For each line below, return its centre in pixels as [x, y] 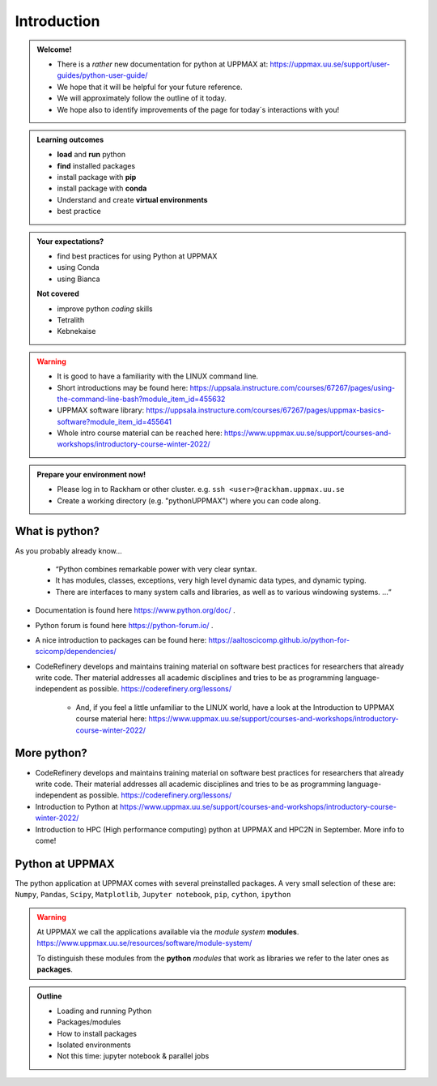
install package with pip [97, 177]
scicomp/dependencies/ [76, 652]
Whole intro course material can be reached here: [140, 433]
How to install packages [97, 1033]
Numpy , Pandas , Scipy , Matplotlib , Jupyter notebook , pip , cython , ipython [153, 895]
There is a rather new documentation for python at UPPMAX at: [163, 64]
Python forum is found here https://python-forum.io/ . [124, 625]
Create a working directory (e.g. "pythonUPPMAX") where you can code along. [189, 500]
